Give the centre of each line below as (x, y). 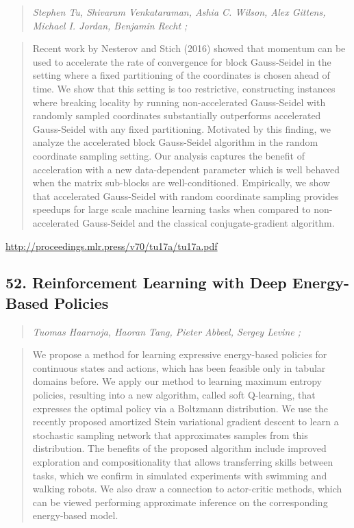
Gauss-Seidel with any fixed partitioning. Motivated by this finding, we (181, 128)
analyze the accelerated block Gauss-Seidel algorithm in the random (175, 142)
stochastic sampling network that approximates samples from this (170, 435)
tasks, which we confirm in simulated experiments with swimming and (180, 475)
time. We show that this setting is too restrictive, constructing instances (184, 88)
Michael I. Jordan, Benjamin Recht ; (110, 25)
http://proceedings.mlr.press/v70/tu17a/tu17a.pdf (112, 246)
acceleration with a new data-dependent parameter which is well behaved (186, 169)
